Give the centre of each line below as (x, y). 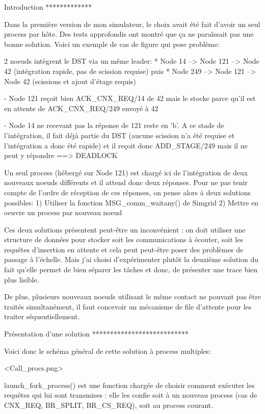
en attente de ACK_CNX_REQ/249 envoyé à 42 (81, 108)
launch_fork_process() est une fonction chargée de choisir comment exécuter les (129, 385)
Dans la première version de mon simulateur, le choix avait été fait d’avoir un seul (132, 24)
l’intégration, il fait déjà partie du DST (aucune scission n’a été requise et (120, 135)
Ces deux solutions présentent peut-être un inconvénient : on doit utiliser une (125, 229)
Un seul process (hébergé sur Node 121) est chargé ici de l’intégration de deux (126, 172)
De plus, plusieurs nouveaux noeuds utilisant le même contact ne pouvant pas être (132, 296)
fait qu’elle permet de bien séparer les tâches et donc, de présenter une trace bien (131, 269)
